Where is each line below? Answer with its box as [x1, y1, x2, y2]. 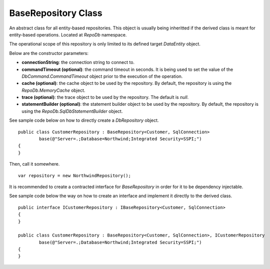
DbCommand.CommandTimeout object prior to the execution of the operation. [21, 73, 183, 79]
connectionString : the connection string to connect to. [21, 59, 135, 65]
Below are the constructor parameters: [9, 50, 89, 56]
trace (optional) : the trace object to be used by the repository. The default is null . [21, 94, 189, 100]
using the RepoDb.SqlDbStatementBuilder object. [21, 108, 123, 114]
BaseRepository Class [9, 7, 103, 18]
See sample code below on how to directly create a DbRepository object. [9, 117, 159, 123]
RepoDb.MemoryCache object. [21, 87, 86, 93]
